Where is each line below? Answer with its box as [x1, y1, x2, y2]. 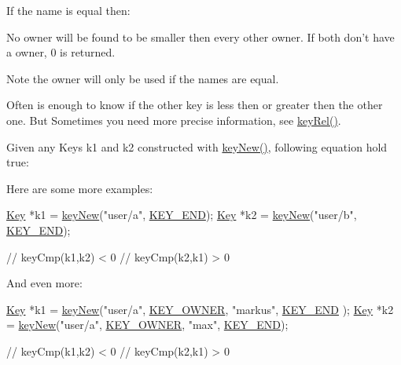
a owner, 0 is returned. [6, 44, 116, 60]
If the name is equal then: [6, 2, 131, 18]
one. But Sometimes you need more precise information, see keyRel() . [6, 111, 341, 128]
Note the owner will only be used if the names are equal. [6, 70, 279, 86]
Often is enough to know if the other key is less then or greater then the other [6, 97, 383, 113]
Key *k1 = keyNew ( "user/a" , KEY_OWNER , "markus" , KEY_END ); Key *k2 [6, 301, 394, 317]
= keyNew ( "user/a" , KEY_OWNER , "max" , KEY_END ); [6, 316, 289, 333]
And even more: [6, 275, 83, 291]
